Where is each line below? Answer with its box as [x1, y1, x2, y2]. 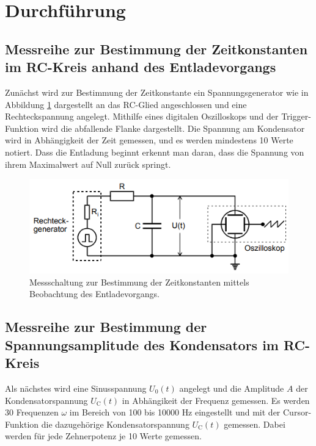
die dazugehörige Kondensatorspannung [41, 417, 189, 430]
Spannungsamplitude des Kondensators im [5, 335, 279, 354]
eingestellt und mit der [195, 406, 281, 419]
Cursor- [283, 406, 312, 419]
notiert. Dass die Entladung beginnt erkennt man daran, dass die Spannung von [5, 145, 304, 158]
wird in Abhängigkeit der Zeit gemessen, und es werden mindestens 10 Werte [5, 134, 293, 146]
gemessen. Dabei [224, 417, 285, 430]
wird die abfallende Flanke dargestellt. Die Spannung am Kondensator [41, 121, 305, 134]
